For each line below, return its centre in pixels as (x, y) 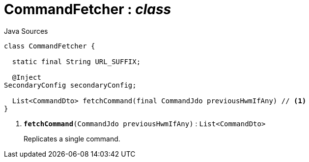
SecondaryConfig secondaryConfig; (70, 85)
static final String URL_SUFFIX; (76, 61)
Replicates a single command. (72, 139)
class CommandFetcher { (50, 46)
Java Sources (26, 31)
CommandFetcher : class (88, 9)
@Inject (27, 77)
